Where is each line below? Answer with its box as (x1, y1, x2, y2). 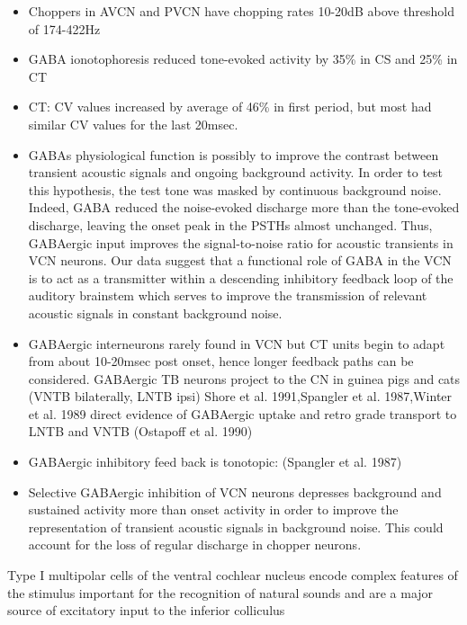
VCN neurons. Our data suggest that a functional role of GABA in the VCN (28, 251, 452, 270)
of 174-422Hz (28, 19, 101, 38)
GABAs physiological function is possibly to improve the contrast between (28, 145, 439, 164)
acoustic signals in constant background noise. (28, 303, 283, 322)
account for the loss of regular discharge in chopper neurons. (28, 535, 362, 554)
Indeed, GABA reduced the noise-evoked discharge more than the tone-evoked (28, 198, 460, 217)
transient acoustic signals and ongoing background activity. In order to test (28, 163, 444, 182)
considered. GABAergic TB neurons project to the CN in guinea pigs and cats (28, 369, 461, 388)
